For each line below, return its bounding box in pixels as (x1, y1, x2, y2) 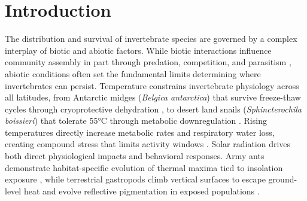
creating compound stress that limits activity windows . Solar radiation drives (5, 138, 291, 150)
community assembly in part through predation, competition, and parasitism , (5, 56, 291, 68)
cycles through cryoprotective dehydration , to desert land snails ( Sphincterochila (5, 102, 302, 115)
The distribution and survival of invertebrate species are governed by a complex (5, 32, 297, 45)
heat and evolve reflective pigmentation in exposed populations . (23, 184, 260, 197)
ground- (268, 173, 297, 185)
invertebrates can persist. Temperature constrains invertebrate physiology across (5, 79, 299, 92)
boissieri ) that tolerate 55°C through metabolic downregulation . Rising (5, 114, 267, 127)
